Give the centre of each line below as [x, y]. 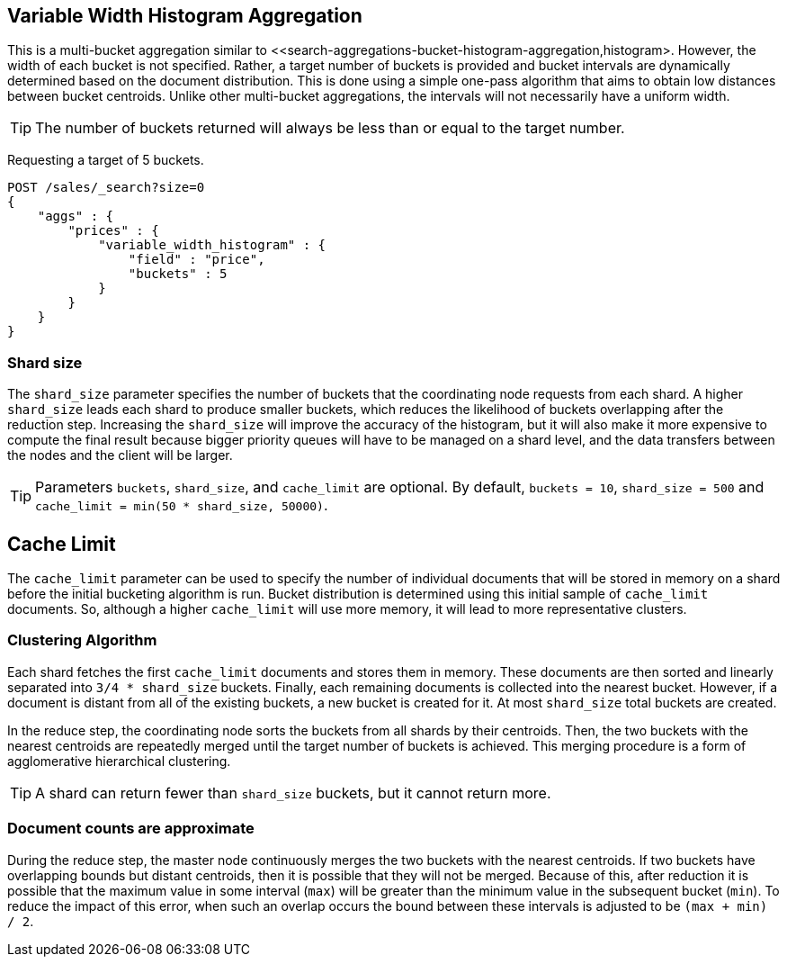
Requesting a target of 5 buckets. [106, 160]
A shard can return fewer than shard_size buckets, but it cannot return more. [293, 793]
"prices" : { [113, 231]
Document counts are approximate [131, 829]
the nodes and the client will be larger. [120, 455]
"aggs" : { [76, 216]
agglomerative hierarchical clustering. [119, 761]
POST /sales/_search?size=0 [106, 188]
